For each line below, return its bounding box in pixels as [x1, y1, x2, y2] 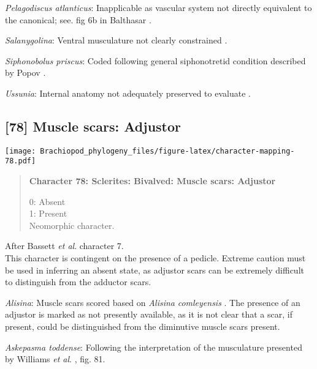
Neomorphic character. [29, 218, 115, 231]
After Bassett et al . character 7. [5, 239, 124, 252]
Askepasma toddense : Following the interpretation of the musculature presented [5, 340, 302, 353]
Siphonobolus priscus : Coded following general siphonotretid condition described [5, 54, 306, 67]
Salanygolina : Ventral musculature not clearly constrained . [5, 34, 227, 47]
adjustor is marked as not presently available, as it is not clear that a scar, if [5, 308, 292, 321]
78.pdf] [5, 157, 36, 166]
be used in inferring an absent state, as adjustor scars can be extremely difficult [5, 263, 304, 276]
